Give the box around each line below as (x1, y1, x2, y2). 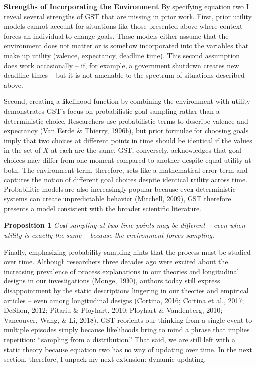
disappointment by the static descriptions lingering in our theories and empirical (4, 285, 249, 296)
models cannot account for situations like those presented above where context (4, 21, 243, 31)
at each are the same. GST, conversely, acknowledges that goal (51, 145, 241, 155)
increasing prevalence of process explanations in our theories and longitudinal (4, 266, 239, 276)
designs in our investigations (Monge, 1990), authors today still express (4, 275, 220, 286)
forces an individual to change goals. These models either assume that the (4, 30, 229, 41)
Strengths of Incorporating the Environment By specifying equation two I (4, 1, 249, 11)
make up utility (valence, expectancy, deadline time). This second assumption (4, 50, 240, 60)
